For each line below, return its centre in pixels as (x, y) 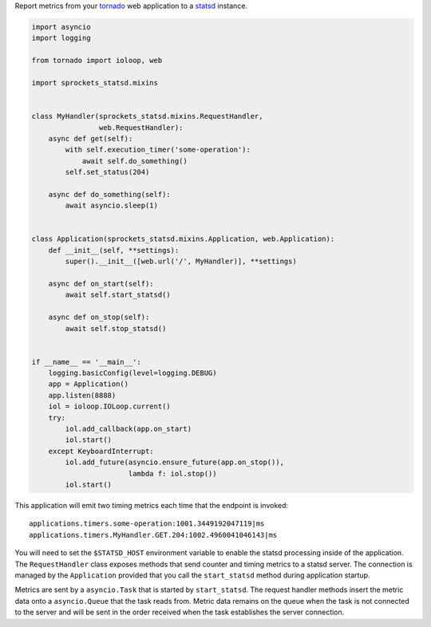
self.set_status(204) (107, 172)
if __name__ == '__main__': (86, 362)
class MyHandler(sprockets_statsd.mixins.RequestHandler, (147, 116)
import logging (61, 38)
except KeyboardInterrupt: (101, 451)
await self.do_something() (134, 161)
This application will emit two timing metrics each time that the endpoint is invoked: (152, 505)
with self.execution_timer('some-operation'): (158, 150)
